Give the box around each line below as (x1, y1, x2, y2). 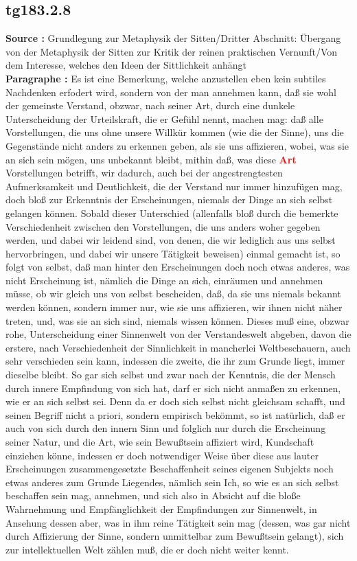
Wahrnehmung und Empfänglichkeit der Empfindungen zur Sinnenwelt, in (5, 501, 317, 516)
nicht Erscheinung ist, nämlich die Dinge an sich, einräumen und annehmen (5, 273, 323, 287)
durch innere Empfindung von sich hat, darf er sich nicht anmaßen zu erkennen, (5, 380, 341, 395)
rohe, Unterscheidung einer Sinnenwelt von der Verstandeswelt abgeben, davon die (5, 327, 352, 341)
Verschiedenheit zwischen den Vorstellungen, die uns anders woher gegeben (5, 219, 321, 233)
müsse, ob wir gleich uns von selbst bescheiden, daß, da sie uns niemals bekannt (5, 286, 341, 301)
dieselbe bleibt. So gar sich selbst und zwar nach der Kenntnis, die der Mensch (5, 367, 336, 382)
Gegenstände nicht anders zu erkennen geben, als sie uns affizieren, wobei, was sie (5, 138, 349, 152)
